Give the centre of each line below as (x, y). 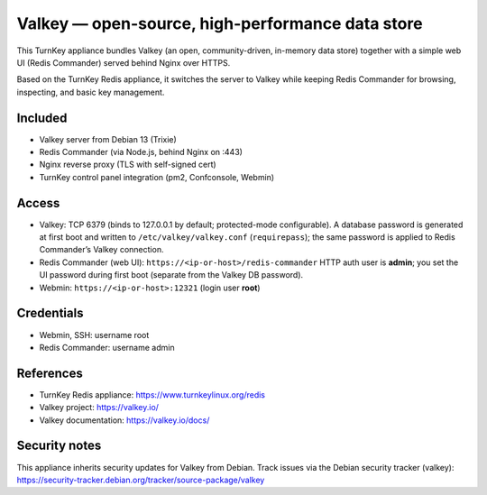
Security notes (59, 446)
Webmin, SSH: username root (94, 335)
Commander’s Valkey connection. (101, 250)
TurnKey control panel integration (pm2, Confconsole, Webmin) (157, 177)
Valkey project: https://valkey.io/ (99, 408)
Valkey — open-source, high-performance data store (220, 23)
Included (42, 118)
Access (38, 203)
